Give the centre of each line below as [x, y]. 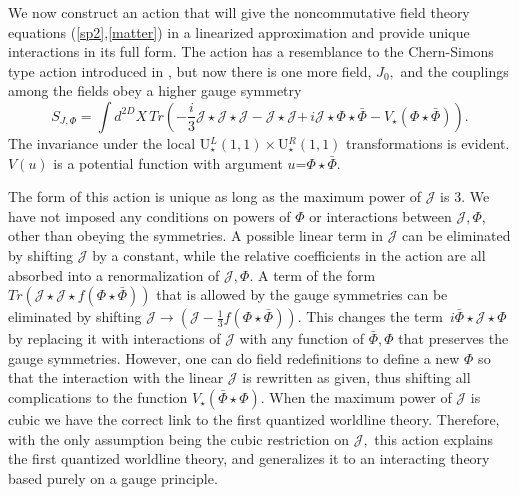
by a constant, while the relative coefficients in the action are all [289, 254]
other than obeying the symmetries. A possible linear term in [195, 235]
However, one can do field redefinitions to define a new [292, 357]
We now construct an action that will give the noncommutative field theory [239, 12]
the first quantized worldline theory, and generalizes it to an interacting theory [249, 458]
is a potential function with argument [168, 162]
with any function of [302, 338]
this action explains [434, 438]
